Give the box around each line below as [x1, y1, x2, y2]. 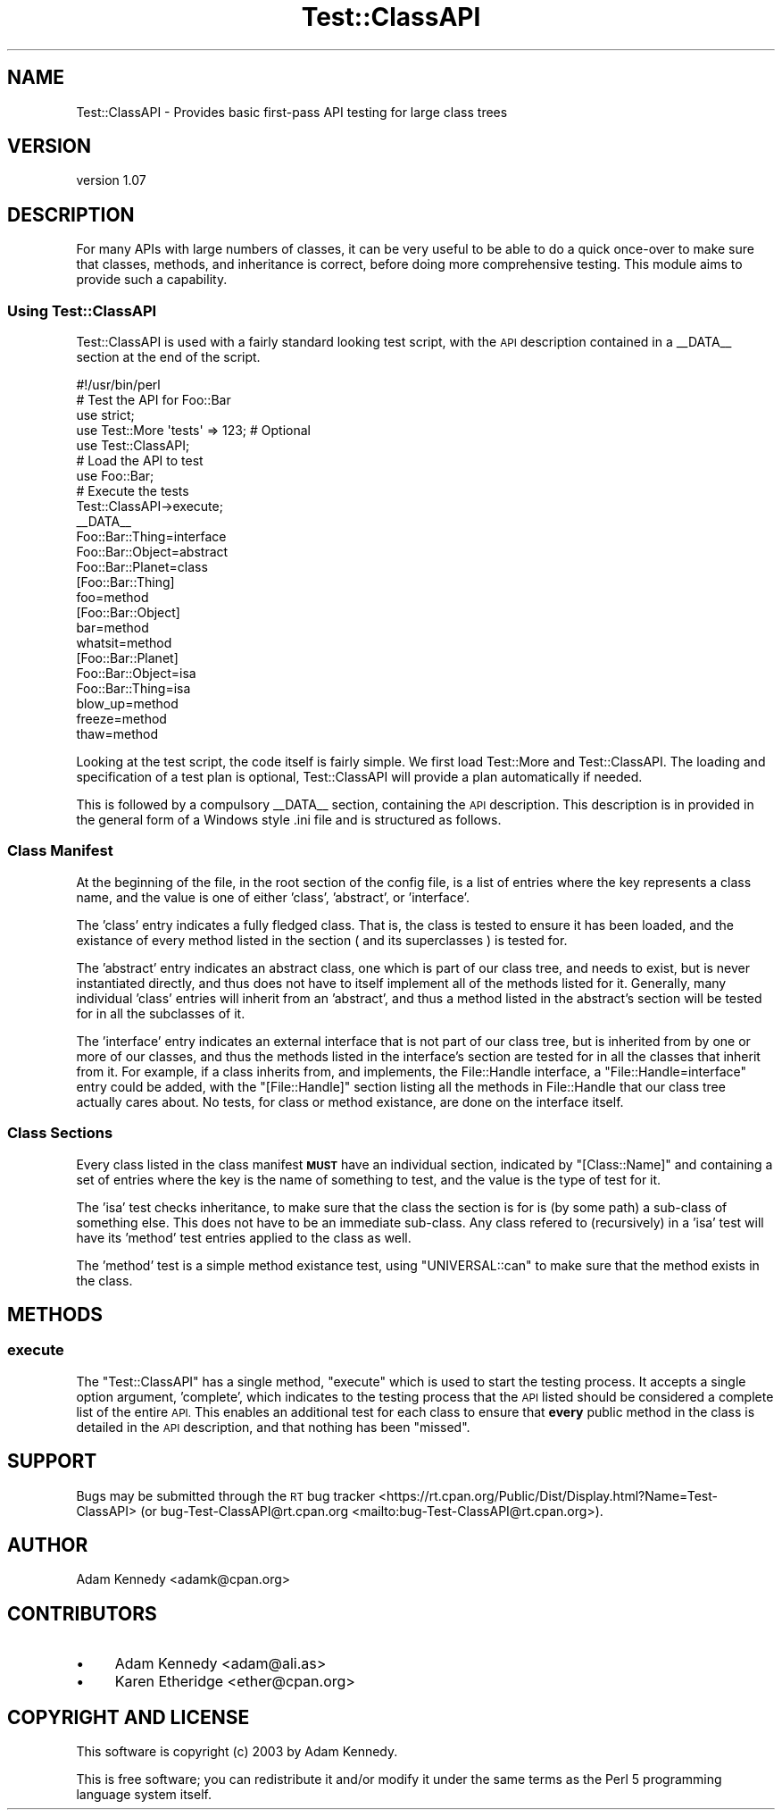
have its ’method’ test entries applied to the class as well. [76, 1229, 412, 1245]
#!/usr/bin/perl [76, 377, 161, 393]
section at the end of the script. [76, 349, 261, 365]
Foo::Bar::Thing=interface [76, 529, 227, 545]
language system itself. [76, 1787, 212, 1803]
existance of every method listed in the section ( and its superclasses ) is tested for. [76, 932, 568, 948]
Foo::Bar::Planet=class [76, 559, 208, 575]
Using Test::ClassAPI [7, 301, 157, 320]
